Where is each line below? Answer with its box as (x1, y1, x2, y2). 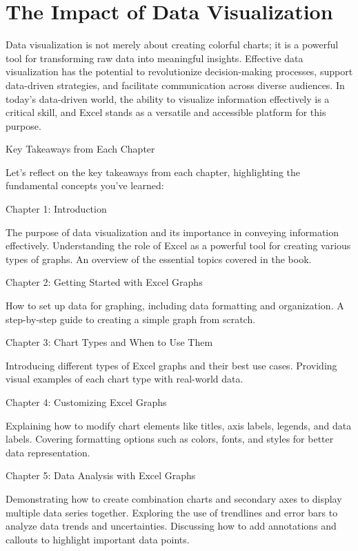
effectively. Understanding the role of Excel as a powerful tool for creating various (6, 238, 351, 253)
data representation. (6, 445, 90, 459)
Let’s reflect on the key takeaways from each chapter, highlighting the (6, 164, 301, 179)
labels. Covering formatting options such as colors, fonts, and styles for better (6, 432, 334, 446)
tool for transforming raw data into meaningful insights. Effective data (6, 50, 304, 65)
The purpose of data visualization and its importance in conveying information (6, 224, 339, 239)
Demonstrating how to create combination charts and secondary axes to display (6, 491, 342, 505)
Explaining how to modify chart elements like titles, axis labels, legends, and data (6, 418, 352, 432)
